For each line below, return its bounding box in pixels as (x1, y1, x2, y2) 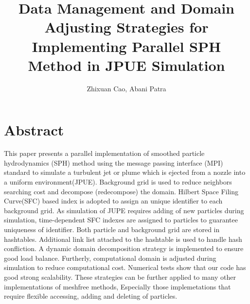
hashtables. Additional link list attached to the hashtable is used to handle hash (4, 234, 242, 244)
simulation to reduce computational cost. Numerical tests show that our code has (4, 262, 246, 272)
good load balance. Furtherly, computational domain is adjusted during (4, 253, 216, 263)
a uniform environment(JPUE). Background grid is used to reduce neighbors (4, 177, 232, 186)
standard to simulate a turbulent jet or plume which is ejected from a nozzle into (4, 167, 246, 177)
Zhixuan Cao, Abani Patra (87, 83, 166, 93)
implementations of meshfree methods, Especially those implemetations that (4, 281, 231, 291)
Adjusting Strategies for (44, 17, 209, 37)
